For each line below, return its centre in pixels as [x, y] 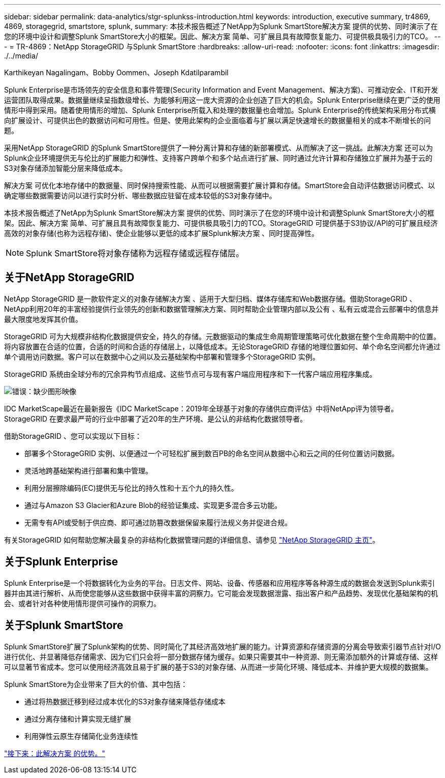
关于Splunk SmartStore [64, 625]
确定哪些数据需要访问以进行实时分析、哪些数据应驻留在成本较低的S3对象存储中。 [140, 196]
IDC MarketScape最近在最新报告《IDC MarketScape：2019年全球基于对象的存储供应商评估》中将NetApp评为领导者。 [201, 408]
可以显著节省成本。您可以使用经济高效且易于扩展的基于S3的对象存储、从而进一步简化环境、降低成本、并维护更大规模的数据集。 [218, 667]
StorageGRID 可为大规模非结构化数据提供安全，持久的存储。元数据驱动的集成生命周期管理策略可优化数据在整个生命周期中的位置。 [222, 336]
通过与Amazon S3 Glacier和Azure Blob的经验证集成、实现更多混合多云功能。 [153, 505]
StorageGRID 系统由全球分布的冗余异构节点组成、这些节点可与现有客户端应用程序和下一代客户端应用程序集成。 [190, 374]
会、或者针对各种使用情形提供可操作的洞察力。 [82, 603]
